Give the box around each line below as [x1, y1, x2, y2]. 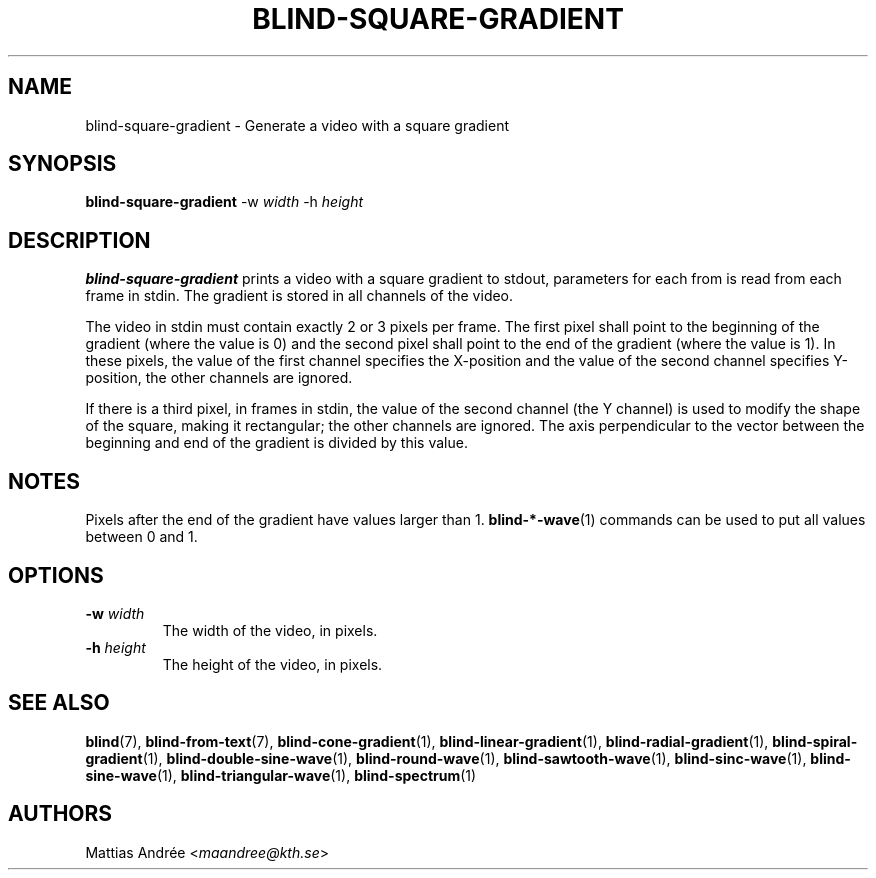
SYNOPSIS [8, 151, 117, 177]
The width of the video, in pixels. [162, 621, 378, 639]
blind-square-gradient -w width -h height [85, 193, 364, 211]
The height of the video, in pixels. [162, 655, 383, 673]
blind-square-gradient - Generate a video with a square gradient [85, 116, 509, 134]
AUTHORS [8, 801, 113, 827]
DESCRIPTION [8, 227, 151, 253]
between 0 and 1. [85, 528, 198, 546]
